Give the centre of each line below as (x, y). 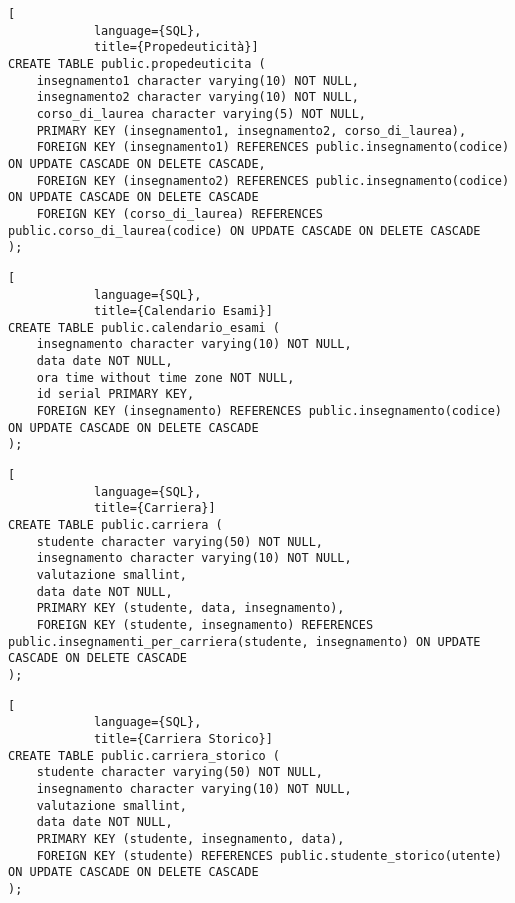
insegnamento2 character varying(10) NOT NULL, (197, 97)
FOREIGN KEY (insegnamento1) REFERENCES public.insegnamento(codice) (273, 147)
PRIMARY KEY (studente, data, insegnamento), (190, 608)
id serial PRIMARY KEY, (115, 394)
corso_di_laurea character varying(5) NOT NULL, (201, 113)
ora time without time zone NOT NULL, (165, 377)
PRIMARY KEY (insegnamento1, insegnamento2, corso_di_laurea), (251, 130)
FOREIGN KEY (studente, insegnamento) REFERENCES (205, 624)
